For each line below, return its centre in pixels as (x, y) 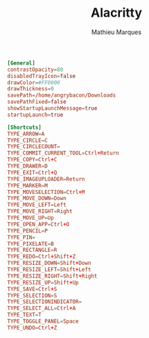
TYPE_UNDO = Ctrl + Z (32, 328)
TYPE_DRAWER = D (28, 166)
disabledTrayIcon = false (42, 76)
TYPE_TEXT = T (24, 315)
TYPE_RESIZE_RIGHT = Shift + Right (52, 276)
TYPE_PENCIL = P (28, 231)
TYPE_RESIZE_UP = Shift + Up (43, 282)
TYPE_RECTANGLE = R (32, 250)
